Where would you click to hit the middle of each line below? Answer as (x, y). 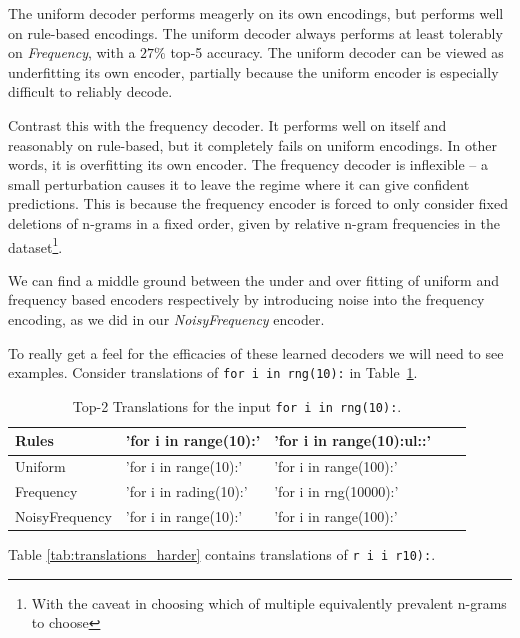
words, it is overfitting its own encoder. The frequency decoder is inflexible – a (248, 164)
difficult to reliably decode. (90, 91)
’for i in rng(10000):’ (336, 491)
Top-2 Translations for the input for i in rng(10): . (237, 405)
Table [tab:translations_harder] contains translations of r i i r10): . (222, 554)
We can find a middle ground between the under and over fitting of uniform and (253, 279)
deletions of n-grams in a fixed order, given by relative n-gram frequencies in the (254, 222)
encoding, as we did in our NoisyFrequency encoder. (166, 318)
